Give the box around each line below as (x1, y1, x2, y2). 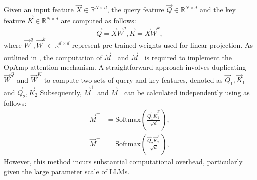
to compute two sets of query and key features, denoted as (44, 74, 223, 85)
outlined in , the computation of (4, 52, 102, 62)
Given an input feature (4, 4, 74, 15)
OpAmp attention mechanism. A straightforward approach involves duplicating (4, 61, 246, 72)
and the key (199, 4, 236, 15)
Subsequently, (40, 87, 82, 97)
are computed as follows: (61, 15, 136, 26)
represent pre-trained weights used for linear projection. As (72, 40, 253, 50)
